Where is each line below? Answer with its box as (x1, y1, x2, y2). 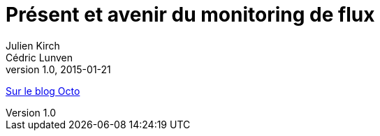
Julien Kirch (6, 39, 60, 52)
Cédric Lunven (6, 51, 73, 63)
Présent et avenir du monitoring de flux (6, 3, 375, 27)
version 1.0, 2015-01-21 (6, 63, 111, 75)
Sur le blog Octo (6, 84, 80, 97)
